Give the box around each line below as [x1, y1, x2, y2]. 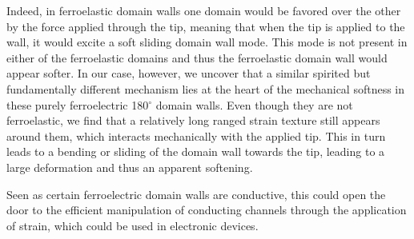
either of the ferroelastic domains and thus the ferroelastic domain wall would [6, 49, 388, 66]
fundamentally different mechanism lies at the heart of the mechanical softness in [6, 80, 405, 97]
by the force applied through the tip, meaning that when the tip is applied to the [6, 18, 405, 34]
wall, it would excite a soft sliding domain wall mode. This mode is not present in [6, 34, 408, 50]
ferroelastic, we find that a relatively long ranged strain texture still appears [6, 112, 380, 129]
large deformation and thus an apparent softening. [6, 158, 253, 175]
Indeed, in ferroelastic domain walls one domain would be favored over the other [6, 2, 401, 18]
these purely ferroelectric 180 [6, 96, 149, 113]
